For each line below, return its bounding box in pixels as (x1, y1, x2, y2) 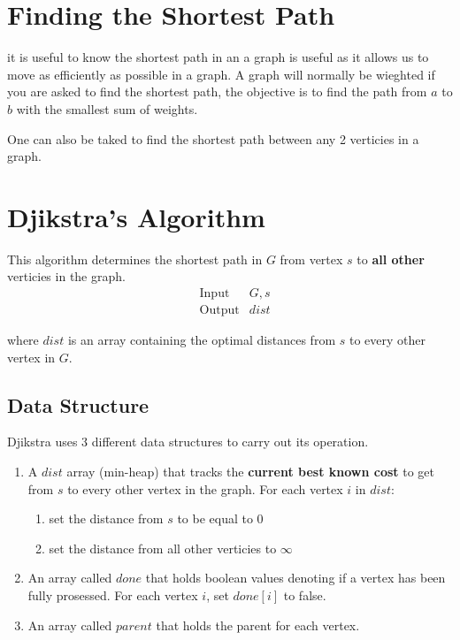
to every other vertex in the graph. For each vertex (67, 479, 343, 498)
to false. (283, 586, 326, 605)
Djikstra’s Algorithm (7, 198, 265, 234)
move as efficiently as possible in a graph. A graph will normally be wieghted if (7, 65, 435, 83)
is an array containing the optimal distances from (67, 331, 336, 349)
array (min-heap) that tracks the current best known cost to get (66, 462, 435, 481)
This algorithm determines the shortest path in (7, 249, 263, 268)
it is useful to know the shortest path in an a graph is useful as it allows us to (7, 48, 429, 66)
